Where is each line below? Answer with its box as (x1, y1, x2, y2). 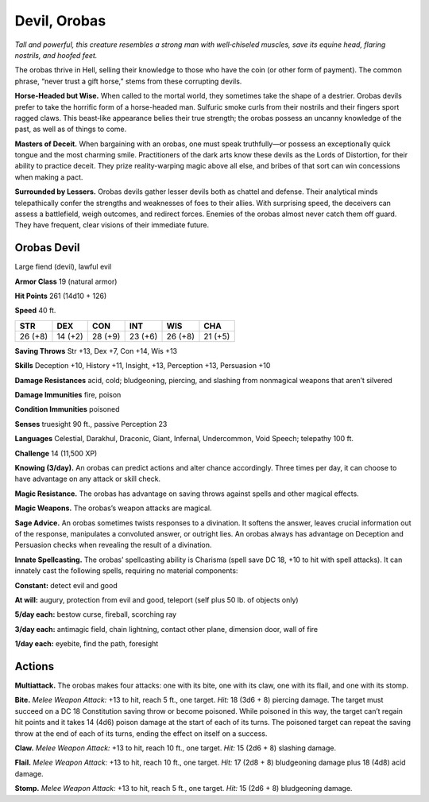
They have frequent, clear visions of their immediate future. (14, 220, 210, 230)
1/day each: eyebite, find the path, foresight (14, 639, 159, 649)
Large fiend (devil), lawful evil (14, 262, 112, 272)
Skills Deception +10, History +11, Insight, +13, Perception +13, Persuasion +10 (14, 361, 271, 370)
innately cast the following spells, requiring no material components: (14, 566, 238, 575)
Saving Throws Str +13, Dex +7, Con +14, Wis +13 (14, 346, 178, 355)
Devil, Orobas (14, 12, 106, 29)
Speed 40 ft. (14, 306, 56, 316)
